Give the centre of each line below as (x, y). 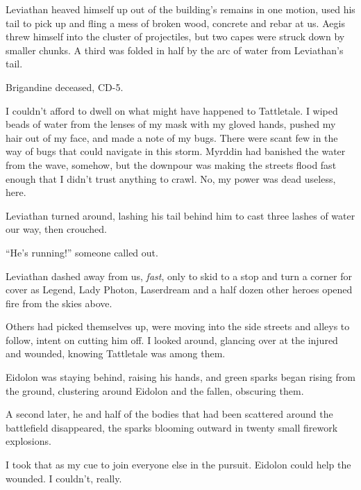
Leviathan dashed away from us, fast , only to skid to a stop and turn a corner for (179, 276)
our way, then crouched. (56, 229)
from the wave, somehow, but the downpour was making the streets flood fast (171, 164)
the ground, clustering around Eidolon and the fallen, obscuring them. (155, 390)
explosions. (28, 441)
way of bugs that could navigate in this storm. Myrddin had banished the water (176, 151)
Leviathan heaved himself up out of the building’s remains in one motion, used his (180, 9)
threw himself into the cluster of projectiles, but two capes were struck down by (175, 36)
